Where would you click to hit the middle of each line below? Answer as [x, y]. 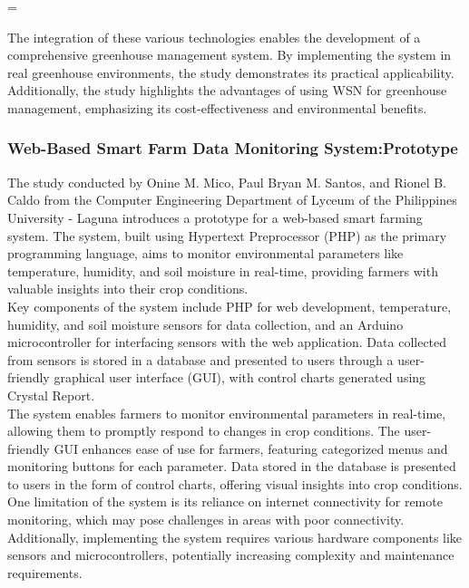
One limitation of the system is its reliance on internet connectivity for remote [225, 501]
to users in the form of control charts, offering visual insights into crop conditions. [235, 483]
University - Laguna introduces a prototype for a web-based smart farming [215, 217]
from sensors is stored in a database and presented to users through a [200, 359]
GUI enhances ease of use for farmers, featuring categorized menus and [251, 448]
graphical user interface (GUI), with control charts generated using [240, 377]
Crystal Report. [51, 395]
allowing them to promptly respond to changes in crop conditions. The [204, 431]
